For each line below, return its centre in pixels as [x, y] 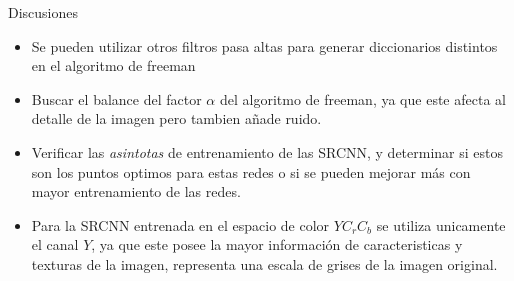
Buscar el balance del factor [116, 98]
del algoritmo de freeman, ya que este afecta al [362, 98]
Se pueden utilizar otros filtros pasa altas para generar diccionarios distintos [264, 45]
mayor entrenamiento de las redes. [136, 191]
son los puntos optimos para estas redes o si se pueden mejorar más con [251, 171]
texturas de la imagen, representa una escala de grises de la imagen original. [264, 263]
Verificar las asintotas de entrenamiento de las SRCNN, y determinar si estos [267, 151]
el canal [55, 244]
